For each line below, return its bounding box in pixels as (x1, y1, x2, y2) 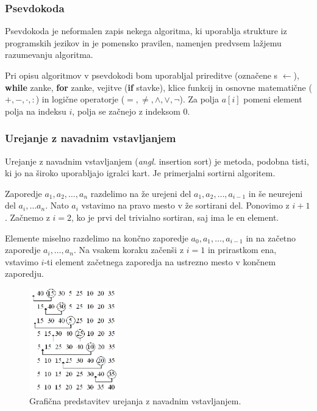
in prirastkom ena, (207, 243, 277, 256)
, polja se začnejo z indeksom (72, 104, 180, 117)
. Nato (45, 199, 69, 212)
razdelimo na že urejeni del (90, 187, 191, 199)
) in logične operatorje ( (35, 93, 125, 105)
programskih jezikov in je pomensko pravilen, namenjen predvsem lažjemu (5, 36, 282, 49)
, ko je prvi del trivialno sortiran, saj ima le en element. (71, 210, 279, 223)
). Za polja (179, 93, 219, 105)
